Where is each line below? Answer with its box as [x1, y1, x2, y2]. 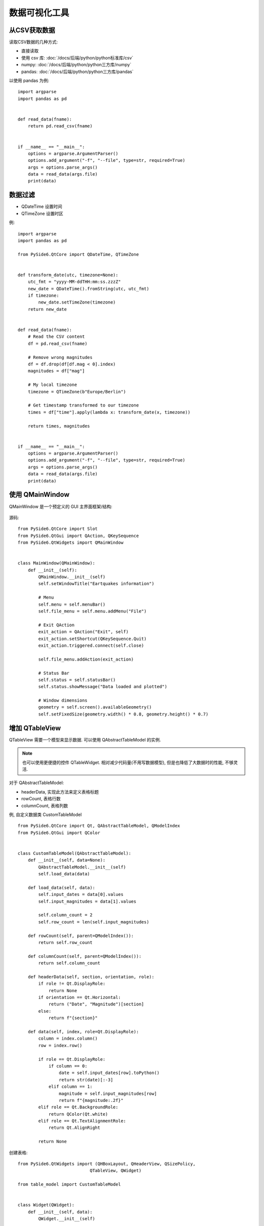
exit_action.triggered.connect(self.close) [38, 642, 144, 648]
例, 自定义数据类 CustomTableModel [9, 812, 82, 817]
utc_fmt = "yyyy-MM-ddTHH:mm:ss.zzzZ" [27, 279, 121, 284]
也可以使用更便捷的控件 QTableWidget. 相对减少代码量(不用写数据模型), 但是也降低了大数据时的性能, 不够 [22, 759, 234, 765]
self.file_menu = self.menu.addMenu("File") [38, 609, 147, 614]
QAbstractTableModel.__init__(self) [38, 864, 127, 870]
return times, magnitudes [27, 423, 90, 429]
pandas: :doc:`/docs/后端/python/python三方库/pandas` [21, 69, 134, 75]
